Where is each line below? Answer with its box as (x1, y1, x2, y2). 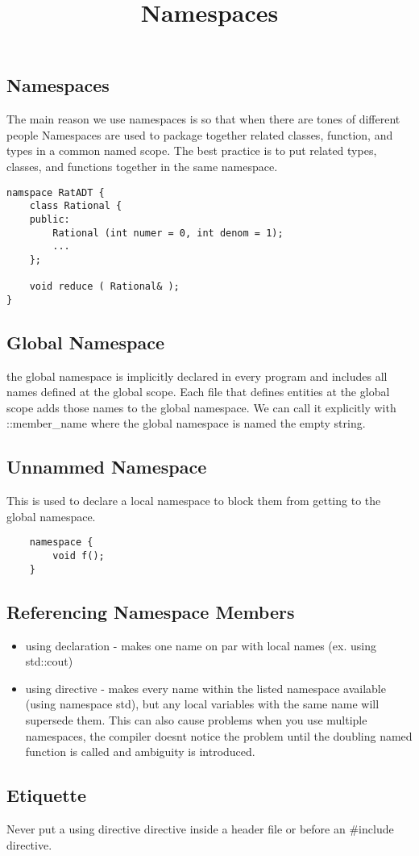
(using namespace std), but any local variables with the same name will (25, 695, 380, 712)
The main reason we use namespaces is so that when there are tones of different (6, 111, 400, 127)
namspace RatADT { (6, 186, 105, 198)
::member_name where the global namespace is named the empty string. (6, 415, 366, 432)
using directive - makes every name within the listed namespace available (25, 679, 386, 696)
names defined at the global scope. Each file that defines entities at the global (6, 383, 390, 400)
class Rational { (29, 200, 122, 212)
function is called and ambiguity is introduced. (25, 743, 255, 760)
